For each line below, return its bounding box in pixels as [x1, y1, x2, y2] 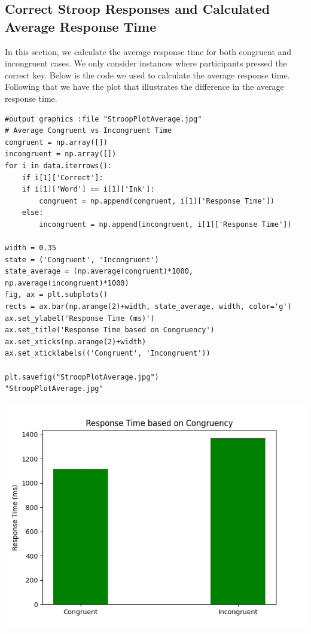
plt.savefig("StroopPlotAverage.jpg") [5, 372, 159, 381]
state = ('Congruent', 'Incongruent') [5, 255, 159, 264]
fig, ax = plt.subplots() [5, 290, 108, 299]
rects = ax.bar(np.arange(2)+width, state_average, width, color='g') [5, 302, 292, 311]
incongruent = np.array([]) [5, 150, 117, 159]
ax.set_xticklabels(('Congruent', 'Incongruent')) [5, 349, 211, 358]
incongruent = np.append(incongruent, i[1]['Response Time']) [39, 220, 292, 229]
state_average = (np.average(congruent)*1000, [5, 267, 193, 276]
